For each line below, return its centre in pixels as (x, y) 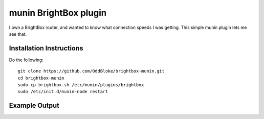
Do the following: (26, 60)
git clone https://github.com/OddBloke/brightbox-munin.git (91, 71)
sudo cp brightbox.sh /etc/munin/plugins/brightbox (81, 85)
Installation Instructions (46, 48)
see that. (18, 34)
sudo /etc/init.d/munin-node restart (63, 92)
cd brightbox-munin (41, 78)
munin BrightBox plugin (58, 13)
